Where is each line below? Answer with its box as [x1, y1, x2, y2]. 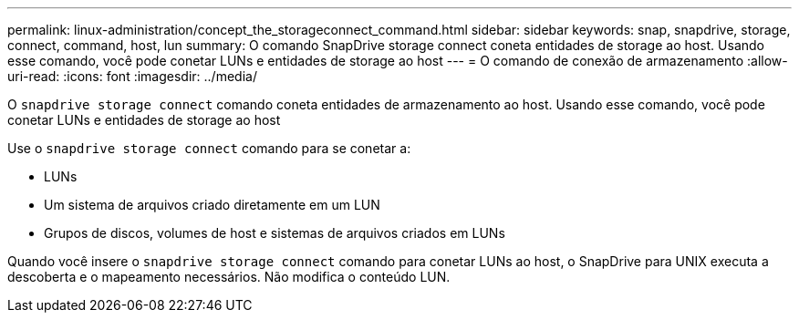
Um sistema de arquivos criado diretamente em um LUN [44, 197, 380, 212]
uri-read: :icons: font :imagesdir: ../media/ [7, 68, 257, 84]
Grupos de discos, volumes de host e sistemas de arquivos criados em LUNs [44, 225, 505, 241]
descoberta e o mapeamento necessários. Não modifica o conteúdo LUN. [7, 269, 451, 284]
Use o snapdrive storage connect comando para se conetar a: [7, 140, 411, 156]
